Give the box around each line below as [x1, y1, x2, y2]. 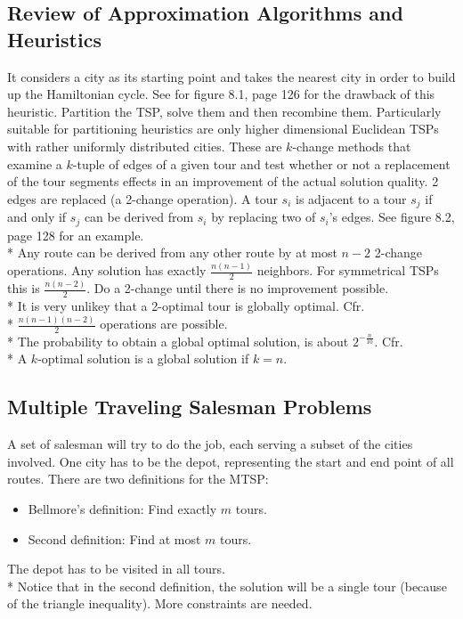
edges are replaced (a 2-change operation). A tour [7, 189, 278, 208]
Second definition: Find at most [28, 529, 201, 548]
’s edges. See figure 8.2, [329, 208, 455, 226]
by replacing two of [211, 208, 316, 226]
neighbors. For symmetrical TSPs [256, 261, 439, 280]
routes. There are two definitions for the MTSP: [7, 469, 269, 488]
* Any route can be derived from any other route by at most [7, 243, 337, 262]
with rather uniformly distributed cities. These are [7, 136, 282, 155]
